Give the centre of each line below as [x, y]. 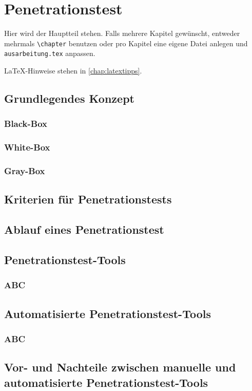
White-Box [27, 147]
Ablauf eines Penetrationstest [84, 229]
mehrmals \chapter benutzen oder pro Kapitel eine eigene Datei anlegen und [126, 43]
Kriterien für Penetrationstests [88, 199]
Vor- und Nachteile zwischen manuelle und [120, 367]
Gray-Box [25, 171]
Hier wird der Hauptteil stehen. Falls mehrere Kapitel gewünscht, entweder [122, 33]
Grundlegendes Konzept [69, 98]
